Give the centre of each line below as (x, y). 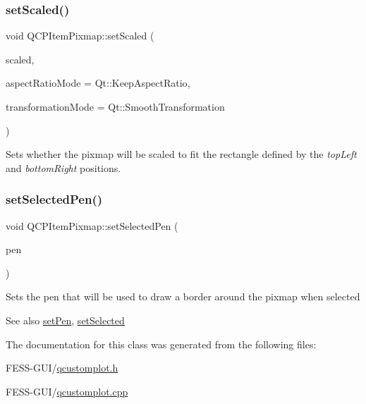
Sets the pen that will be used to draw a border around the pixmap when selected (183, 296)
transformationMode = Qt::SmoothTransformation (115, 106)
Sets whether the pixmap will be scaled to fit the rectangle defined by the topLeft (181, 154)
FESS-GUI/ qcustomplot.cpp (67, 391)
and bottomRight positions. (63, 167)
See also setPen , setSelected (65, 320)
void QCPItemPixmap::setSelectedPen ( (92, 225)
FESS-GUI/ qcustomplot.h (62, 368)
